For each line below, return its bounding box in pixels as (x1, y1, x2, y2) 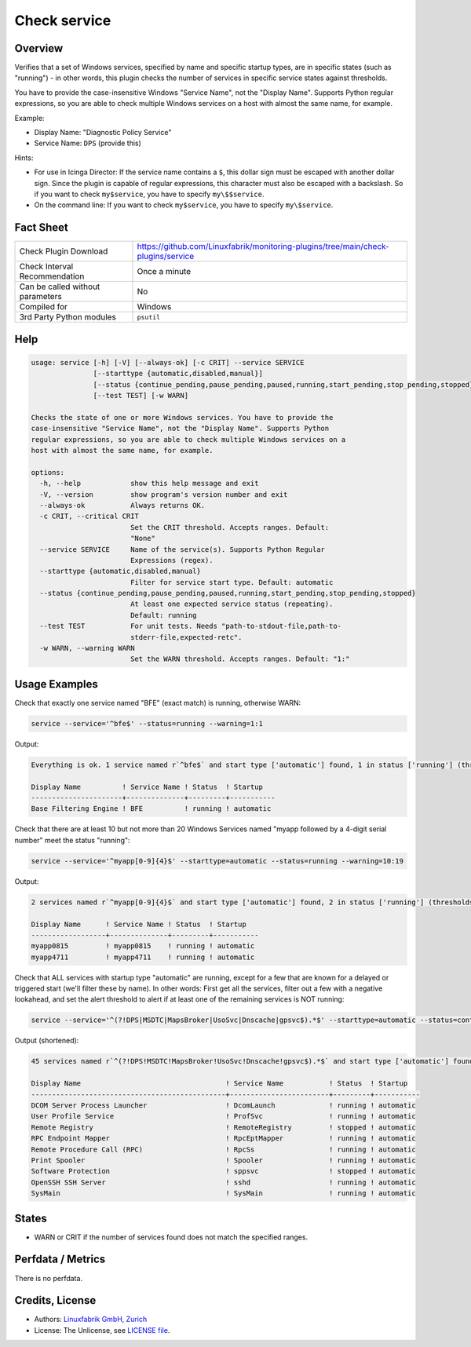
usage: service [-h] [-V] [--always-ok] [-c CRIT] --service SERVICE (31, 358, 305, 367)
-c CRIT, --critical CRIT (39, 512, 139, 521)
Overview (14, 42, 64, 55)
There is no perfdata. (14, 1273, 82, 1283)
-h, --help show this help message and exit (39, 479, 259, 488)
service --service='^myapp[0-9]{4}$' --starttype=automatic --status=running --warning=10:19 (31, 856, 404, 865)
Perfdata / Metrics (14, 1253, 106, 1266)
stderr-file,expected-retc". (130, 633, 243, 641)
